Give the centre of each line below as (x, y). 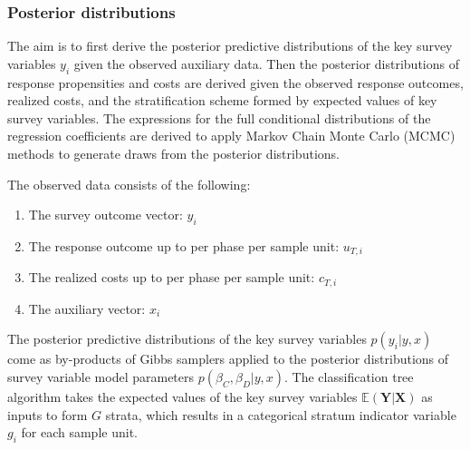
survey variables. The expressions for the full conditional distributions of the (219, 117)
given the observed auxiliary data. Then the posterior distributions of (266, 63)
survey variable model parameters (101, 377)
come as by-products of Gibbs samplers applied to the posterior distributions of (228, 359)
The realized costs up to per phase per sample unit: (172, 277)
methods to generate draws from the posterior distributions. (173, 153)
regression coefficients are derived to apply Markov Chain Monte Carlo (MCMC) (231, 136)
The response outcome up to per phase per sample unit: (184, 245)
